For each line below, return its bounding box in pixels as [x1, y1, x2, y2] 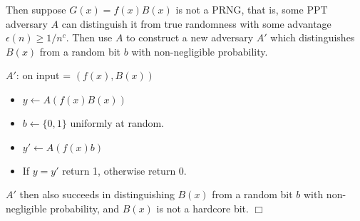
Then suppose [6, 2, 66, 16]
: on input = [16, 68, 71, 83]
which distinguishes [270, 30, 355, 45]
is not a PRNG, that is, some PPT [175, 2, 328, 16]
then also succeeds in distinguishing [19, 187, 175, 202]
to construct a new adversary [126, 30, 254, 45]
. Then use [66, 30, 113, 45]
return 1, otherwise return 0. [62, 163, 187, 178]
